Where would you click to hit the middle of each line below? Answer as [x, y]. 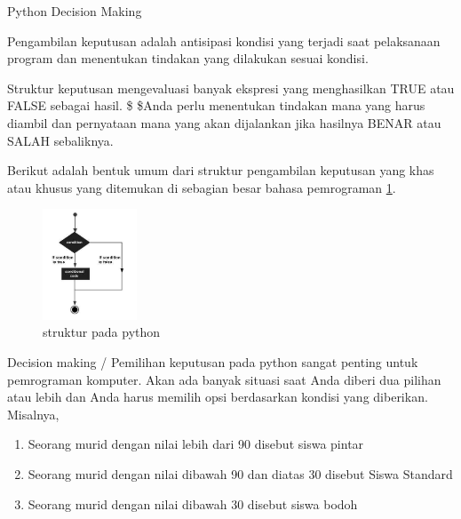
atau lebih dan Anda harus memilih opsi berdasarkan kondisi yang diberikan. [218, 397]
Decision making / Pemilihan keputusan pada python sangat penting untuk [213, 361]
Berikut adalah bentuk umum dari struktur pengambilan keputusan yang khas [221, 170]
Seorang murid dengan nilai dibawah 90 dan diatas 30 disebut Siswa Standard [240, 473]
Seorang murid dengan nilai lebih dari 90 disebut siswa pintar [196, 444]
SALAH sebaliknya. [60, 140]
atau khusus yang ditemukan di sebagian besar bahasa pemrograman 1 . [202, 187]
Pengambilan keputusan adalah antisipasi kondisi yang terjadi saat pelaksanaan [224, 40]
